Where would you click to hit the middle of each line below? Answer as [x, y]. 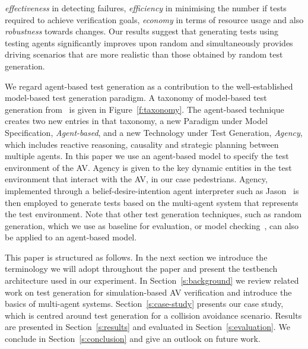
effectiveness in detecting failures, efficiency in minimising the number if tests [146, 8]
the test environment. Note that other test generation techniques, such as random [153, 214]
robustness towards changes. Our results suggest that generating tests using [142, 31]
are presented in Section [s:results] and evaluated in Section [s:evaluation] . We [147, 327]
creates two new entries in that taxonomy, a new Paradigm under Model [136, 121]
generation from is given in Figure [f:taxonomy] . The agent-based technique [145, 109]
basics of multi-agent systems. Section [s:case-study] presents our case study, [144, 304]
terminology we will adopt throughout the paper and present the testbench [141, 269]
